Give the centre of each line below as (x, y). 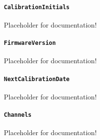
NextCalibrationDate (37, 79)
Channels (18, 115)
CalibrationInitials (37, 7)
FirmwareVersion (30, 43)
